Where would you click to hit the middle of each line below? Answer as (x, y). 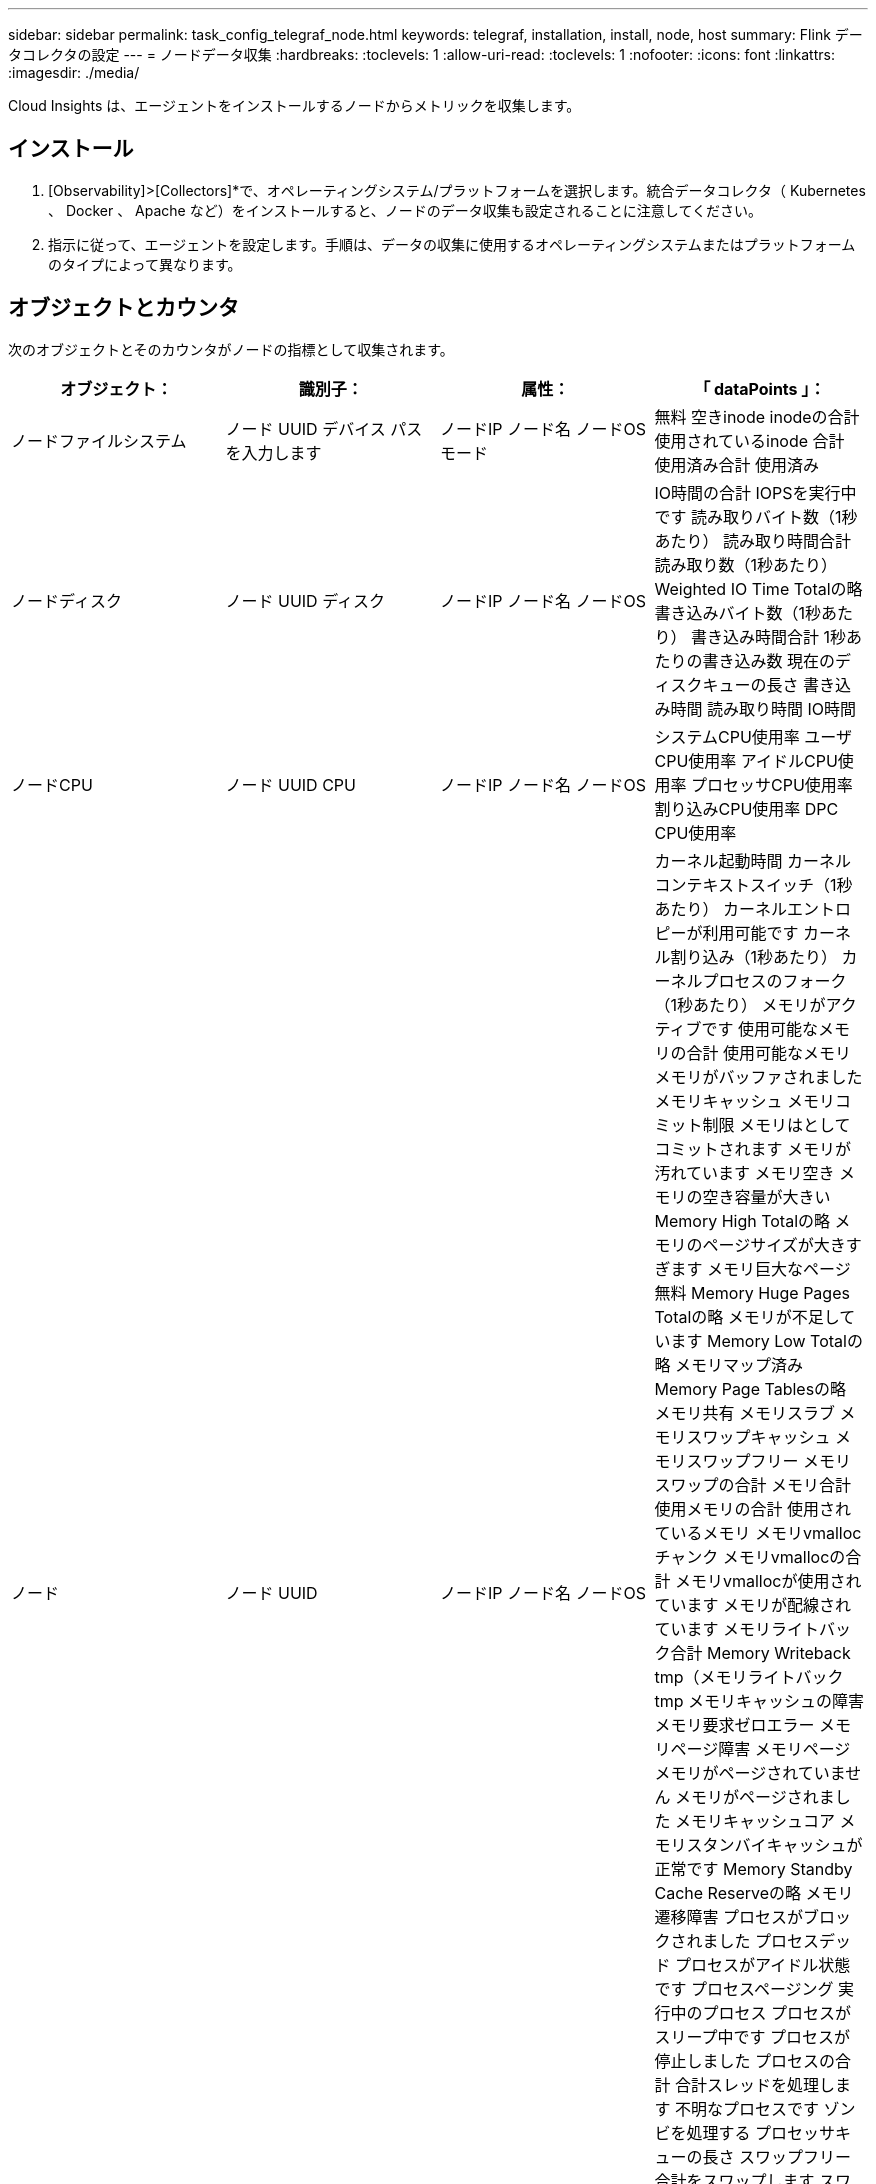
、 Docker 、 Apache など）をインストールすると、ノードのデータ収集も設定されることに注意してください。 (405, 210)
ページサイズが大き (774, 1244)
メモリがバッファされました (758, 1076)
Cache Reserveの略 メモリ (754, 1892)
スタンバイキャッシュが (774, 1844)
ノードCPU (52, 784)
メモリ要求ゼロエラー (734, 1724)
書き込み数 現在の (769, 660)
